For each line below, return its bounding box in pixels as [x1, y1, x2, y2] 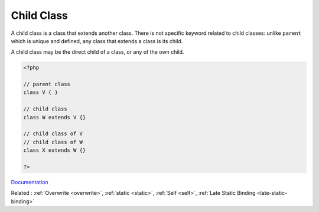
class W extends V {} [23, 114, 86, 120]
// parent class [23, 81, 71, 88]
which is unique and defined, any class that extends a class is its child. [11, 37, 183, 44]
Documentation [11, 178, 48, 185]
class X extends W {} [23, 147, 86, 154]
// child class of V [23, 131, 83, 137]
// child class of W [23, 139, 83, 145]
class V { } [23, 89, 58, 96]
